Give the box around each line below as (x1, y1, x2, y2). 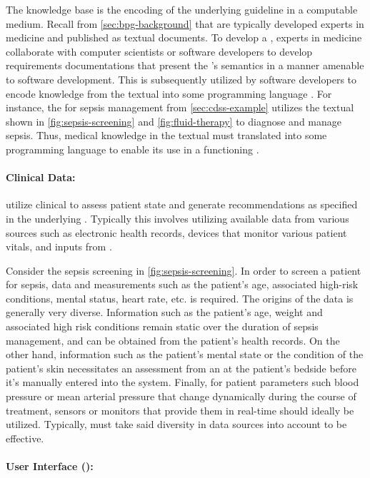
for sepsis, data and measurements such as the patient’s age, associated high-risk (6, 277, 359, 292)
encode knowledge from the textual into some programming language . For (6, 86, 332, 101)
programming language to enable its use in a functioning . (6, 141, 259, 156)
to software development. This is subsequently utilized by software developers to (6, 71, 357, 86)
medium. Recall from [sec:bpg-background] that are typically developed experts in (6, 16, 364, 31)
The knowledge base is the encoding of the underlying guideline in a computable (6, 2, 358, 16)
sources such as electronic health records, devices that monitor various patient (6, 225, 347, 240)
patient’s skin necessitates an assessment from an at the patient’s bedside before (6, 360, 356, 375)
